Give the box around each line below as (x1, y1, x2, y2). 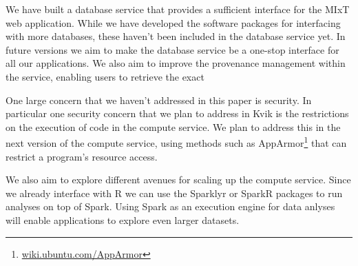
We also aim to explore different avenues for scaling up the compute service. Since (6, 172, 351, 187)
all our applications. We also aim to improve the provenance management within (6, 56, 346, 70)
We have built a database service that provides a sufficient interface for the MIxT (6, 2, 350, 16)
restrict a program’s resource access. (6, 149, 158, 163)
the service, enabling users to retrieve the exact (6, 69, 204, 83)
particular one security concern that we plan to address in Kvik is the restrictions (6, 106, 349, 121)
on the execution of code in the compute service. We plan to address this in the (6, 119, 341, 134)
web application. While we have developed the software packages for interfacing (6, 15, 341, 30)
